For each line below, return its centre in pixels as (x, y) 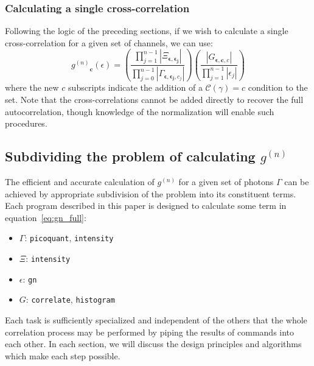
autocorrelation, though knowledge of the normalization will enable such (140, 111)
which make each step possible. (63, 355)
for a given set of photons (226, 181)
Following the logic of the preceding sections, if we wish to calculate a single (147, 31)
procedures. (26, 123)
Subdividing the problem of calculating (130, 156)
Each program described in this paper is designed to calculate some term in (146, 206)
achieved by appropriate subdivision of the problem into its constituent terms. (151, 193)
